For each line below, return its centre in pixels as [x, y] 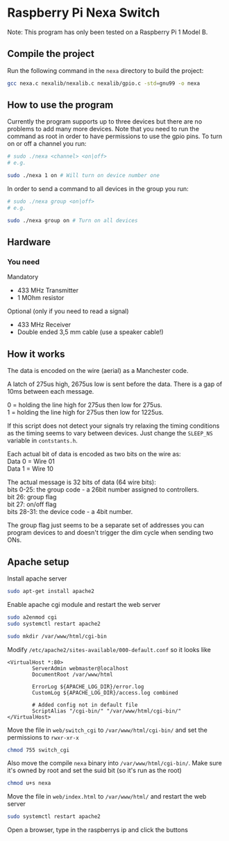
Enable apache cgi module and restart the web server [84, 604]
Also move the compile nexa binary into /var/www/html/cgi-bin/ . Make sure [114, 763]
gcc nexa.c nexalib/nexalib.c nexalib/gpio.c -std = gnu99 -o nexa [103, 83]
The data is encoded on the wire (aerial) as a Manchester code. [98, 371]
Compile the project [51, 54]
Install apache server [37, 578]
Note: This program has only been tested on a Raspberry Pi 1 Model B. [108, 32]
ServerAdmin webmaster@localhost [80, 668]
